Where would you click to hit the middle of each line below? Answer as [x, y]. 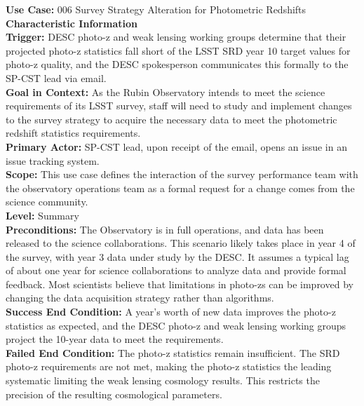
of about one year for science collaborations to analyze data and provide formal [176, 270]
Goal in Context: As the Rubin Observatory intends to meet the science [166, 92]
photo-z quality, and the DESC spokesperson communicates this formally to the [177, 64]
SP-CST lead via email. [56, 77]
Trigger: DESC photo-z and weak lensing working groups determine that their [176, 37]
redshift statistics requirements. [73, 133]
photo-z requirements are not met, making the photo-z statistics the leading [169, 366]
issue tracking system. [53, 160]
